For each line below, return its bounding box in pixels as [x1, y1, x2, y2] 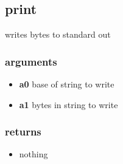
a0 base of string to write [19, 78, 114, 91]
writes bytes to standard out [5, 28, 111, 41]
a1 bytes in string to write [19, 98, 118, 111]
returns [5, 124, 41, 139]
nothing [19, 148, 48, 160]
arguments [5, 53, 57, 69]
